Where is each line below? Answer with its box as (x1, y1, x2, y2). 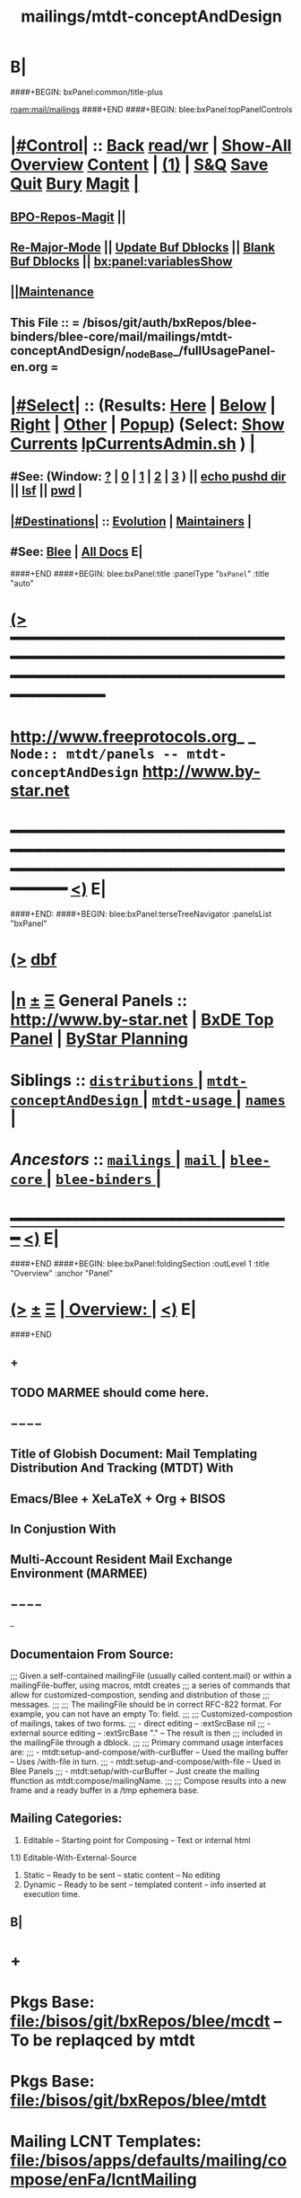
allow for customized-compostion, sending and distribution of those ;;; (10, 1689, 271, 1699)
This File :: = (10, 314, 80, 330)
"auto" (10, 578, 34, 588)
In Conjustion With (10, 1521, 116, 1537)
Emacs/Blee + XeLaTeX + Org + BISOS (10, 1491, 227, 1506)
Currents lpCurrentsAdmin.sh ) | (10, 434, 256, 455)
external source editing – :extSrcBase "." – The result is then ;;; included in (10, 1727, 283, 1738)
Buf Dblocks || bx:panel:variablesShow (10, 253, 233, 269)
